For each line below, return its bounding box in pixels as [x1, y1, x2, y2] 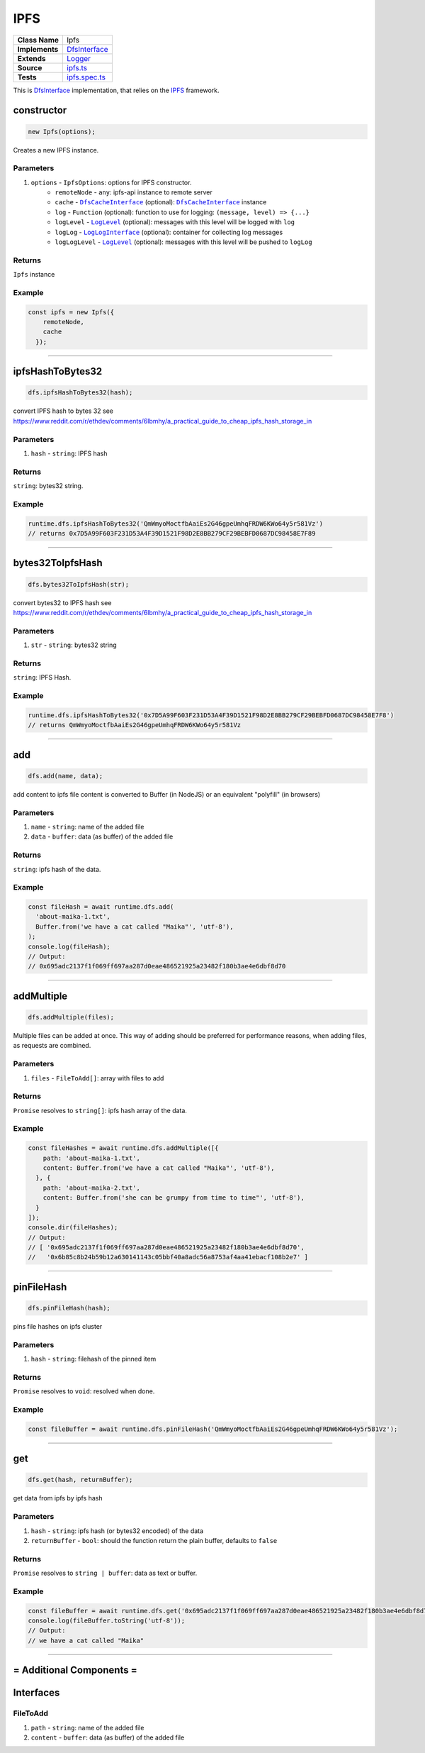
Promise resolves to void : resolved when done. [13, 1387, 155, 1395]
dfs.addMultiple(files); [28, 1013, 115, 1021]
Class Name [17, 35, 59, 45]
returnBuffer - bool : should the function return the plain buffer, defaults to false [30, 1537, 278, 1544]
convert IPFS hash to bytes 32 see [13, 407, 113, 415]
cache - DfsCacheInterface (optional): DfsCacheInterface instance [55, 198, 267, 206]
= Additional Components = [13, 1664, 137, 1676]
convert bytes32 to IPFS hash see [13, 598, 112, 607]
